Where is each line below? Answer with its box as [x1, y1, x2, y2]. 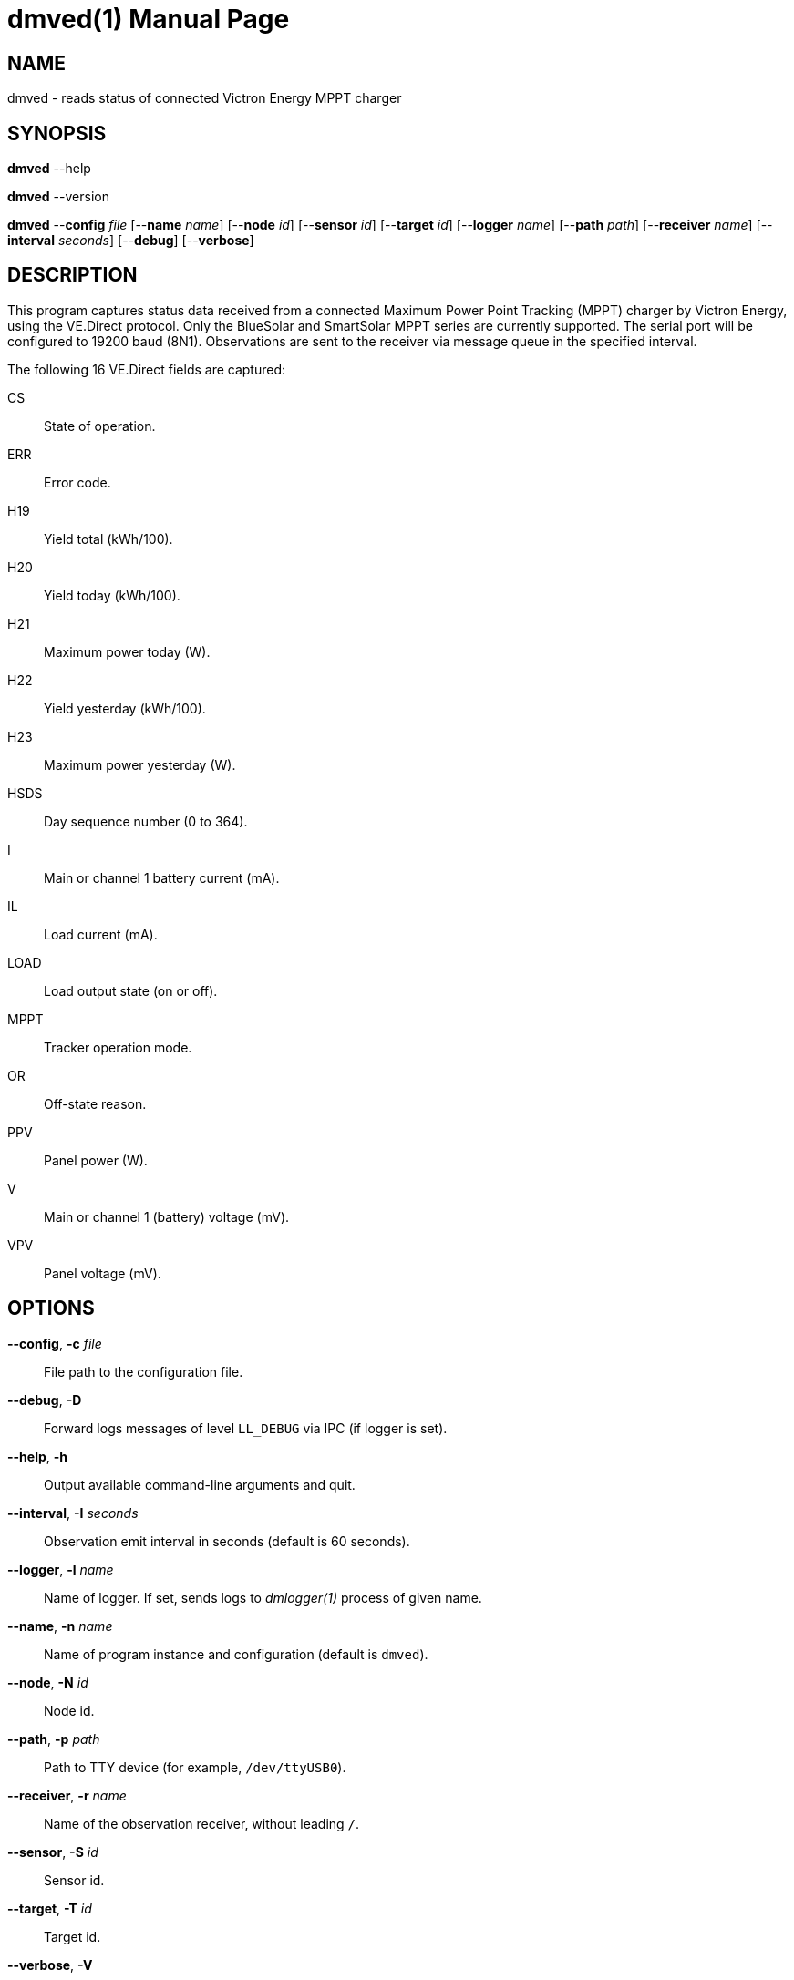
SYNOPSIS [7, 121, 107, 145]
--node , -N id [7, 1674, 88, 1690]
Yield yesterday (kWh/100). [44, 700, 206, 716]
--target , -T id [7, 1900, 92, 1916]
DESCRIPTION [7, 263, 138, 287]
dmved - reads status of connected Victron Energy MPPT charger [7, 90, 402, 107]
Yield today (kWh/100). [44, 587, 180, 603]
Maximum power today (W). [44, 643, 211, 660]
